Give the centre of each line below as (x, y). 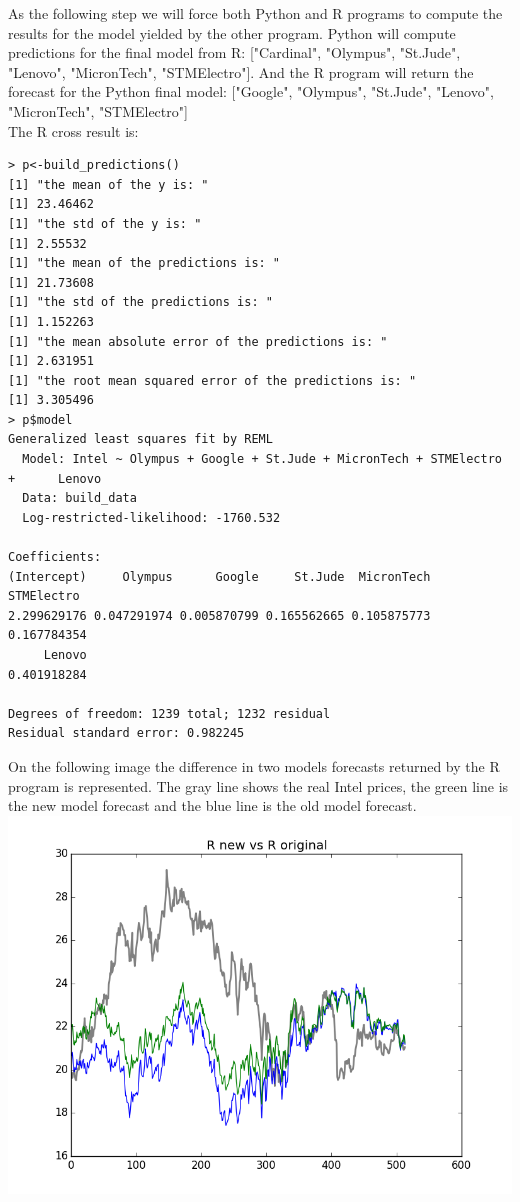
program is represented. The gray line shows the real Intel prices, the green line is (258, 785)
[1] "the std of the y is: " (105, 223)
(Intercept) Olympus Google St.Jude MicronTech (219, 576)
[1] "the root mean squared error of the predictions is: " (212, 380)
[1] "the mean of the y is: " (108, 184)
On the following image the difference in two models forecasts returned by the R (254, 765)
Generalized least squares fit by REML (140, 439)
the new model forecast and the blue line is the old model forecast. (212, 805)
